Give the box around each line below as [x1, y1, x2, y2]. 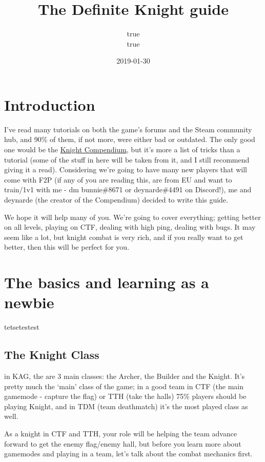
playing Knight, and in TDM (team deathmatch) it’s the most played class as [4, 400, 248, 411]
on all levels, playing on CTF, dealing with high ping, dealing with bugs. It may [4, 222, 256, 232]
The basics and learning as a [4, 272, 209, 293]
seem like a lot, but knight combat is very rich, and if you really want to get [4, 231, 243, 242]
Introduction [4, 94, 95, 115]
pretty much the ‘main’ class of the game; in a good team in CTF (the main [4, 380, 244, 391]
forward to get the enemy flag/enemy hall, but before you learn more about [4, 438, 241, 449]
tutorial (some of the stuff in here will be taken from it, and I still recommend [4, 154, 250, 165]
